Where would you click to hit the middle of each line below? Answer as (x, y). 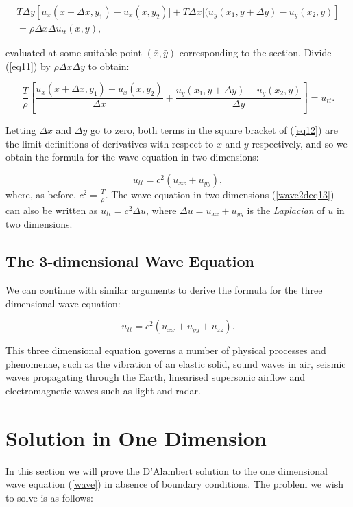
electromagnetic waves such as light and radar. (103, 390)
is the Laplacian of (286, 210)
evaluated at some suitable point (74, 52)
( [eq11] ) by (28, 66)
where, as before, (41, 194)
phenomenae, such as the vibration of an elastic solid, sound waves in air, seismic (176, 363)
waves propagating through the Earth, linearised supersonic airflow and (156, 377)
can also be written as (52, 210)
